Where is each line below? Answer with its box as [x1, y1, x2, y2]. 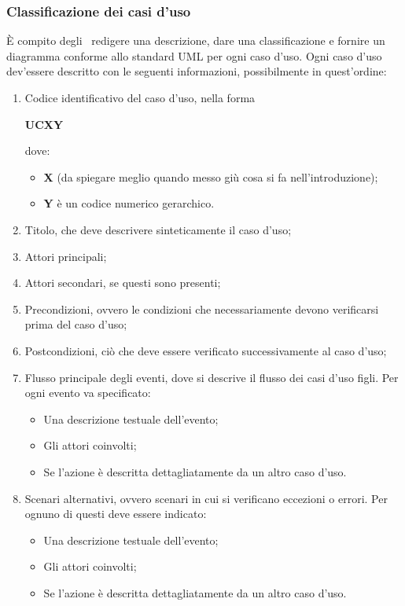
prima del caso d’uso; [24, 316, 127, 332]
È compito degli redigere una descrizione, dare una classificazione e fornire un [6, 32, 385, 49]
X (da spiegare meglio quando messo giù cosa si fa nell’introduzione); [43, 168, 378, 185]
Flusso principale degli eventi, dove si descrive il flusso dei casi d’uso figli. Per [24, 369, 399, 385]
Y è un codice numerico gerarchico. [43, 195, 215, 211]
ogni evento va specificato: [24, 384, 151, 401]
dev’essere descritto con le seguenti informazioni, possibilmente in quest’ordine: [6, 63, 387, 79]
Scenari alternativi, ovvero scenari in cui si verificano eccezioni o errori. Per [24, 490, 388, 506]
